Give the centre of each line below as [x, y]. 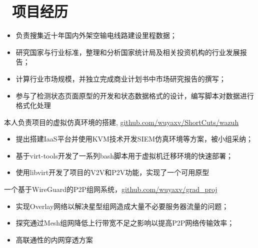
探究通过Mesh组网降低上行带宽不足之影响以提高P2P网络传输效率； [125, 223]
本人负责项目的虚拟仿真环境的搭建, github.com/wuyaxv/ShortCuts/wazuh [121, 122]
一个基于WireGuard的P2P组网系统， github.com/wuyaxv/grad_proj [111, 189]
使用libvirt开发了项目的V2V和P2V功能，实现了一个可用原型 [112, 172]
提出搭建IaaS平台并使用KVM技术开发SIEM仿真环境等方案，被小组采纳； [134, 139]
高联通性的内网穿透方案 [54, 239]
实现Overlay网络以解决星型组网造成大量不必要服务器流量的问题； [122, 206]
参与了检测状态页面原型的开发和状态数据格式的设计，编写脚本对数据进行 [135, 95]
